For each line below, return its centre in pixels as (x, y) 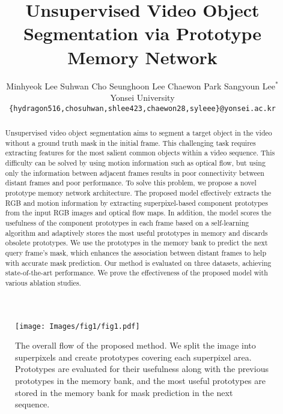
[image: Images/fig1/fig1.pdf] (78, 326)
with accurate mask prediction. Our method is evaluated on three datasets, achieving (138, 262)
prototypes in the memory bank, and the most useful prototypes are (140, 381)
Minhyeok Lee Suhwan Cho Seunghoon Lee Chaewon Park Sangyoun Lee (141, 85)
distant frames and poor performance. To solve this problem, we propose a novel (131, 183)
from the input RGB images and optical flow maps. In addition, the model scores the (138, 213)
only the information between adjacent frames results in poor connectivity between (135, 172)
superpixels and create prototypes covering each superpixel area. (133, 357)
